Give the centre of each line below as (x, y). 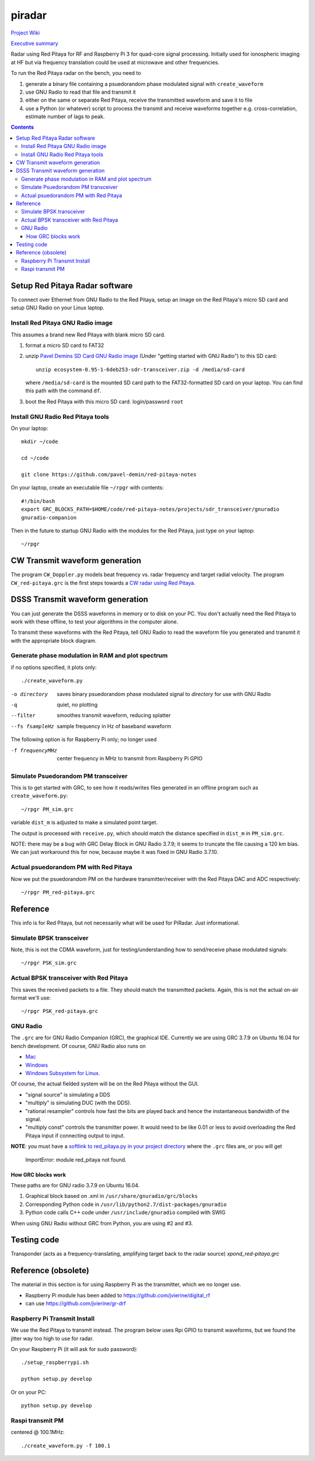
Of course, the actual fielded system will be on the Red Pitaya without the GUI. (105, 1084)
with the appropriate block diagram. (54, 640)
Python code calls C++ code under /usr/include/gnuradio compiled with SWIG (125, 1212)
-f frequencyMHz (34, 750)
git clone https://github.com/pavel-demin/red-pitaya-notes (109, 474)
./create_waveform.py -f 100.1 (66, 1446)
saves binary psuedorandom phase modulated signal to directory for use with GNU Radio (164, 694)
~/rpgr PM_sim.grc (48, 809)
